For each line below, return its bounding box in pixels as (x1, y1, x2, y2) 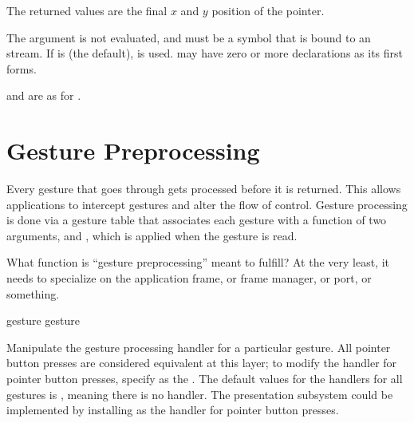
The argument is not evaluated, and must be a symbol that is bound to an (6, 29, 371, 45)
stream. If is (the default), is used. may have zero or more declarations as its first (6, 45, 404, 61)
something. (6, 285, 60, 302)
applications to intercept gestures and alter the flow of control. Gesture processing (6, 196, 408, 212)
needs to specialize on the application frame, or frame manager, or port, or (6, 270, 372, 287)
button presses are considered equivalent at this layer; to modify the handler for (6, 354, 397, 371)
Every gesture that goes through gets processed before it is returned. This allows (6, 180, 401, 197)
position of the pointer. (211, 2, 325, 18)
